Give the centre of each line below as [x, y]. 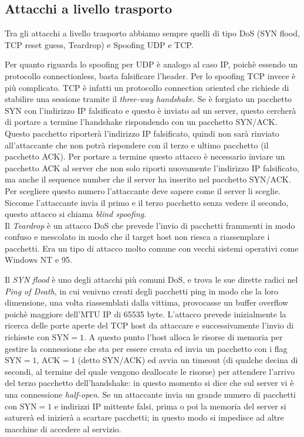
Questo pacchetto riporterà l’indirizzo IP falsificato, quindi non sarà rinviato [142, 133]
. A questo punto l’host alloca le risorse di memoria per [183, 337]
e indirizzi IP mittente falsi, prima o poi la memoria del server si [170, 406]
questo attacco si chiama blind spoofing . [76, 214]
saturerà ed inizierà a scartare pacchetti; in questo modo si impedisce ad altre [144, 417]
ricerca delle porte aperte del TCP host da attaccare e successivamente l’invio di [149, 325]
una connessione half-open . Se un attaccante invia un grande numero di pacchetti [150, 394]
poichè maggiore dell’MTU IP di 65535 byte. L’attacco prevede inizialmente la [146, 314]
